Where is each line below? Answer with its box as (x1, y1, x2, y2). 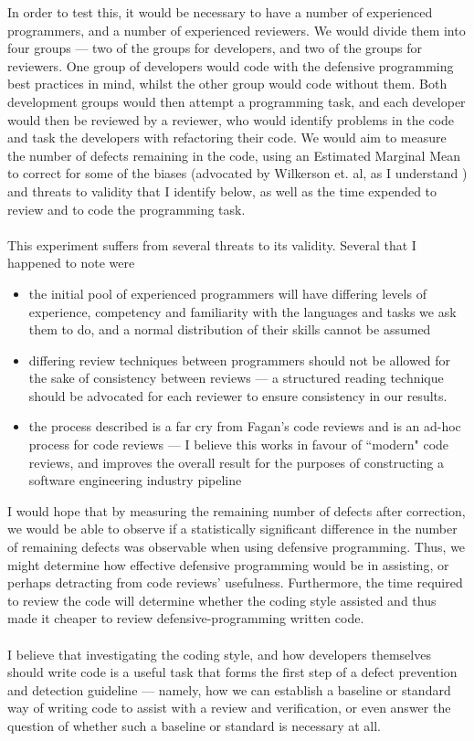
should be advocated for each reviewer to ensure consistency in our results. (28, 386, 448, 405)
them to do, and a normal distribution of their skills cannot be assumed (28, 320, 431, 339)
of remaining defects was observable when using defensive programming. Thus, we (7, 537, 466, 556)
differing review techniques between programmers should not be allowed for (28, 350, 451, 369)
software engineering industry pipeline (28, 471, 242, 490)
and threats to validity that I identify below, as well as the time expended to (7, 181, 437, 200)
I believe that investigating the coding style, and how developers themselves (7, 644, 431, 663)
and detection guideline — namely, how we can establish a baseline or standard (7, 680, 451, 699)
